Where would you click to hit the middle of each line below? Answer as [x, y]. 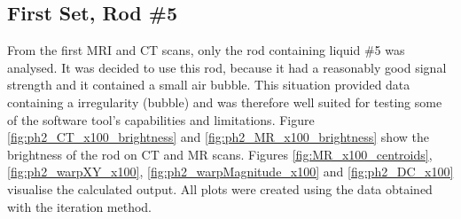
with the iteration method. [80, 206]
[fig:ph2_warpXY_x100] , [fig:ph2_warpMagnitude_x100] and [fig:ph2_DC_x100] [230, 172]
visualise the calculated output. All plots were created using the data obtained [220, 188]
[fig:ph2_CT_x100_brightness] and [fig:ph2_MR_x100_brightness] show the [218, 137]
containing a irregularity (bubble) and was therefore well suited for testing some [225, 102]
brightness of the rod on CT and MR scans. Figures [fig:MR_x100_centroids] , [220, 154]
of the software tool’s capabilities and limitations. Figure [161, 119]
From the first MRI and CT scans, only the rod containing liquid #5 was [206, 50]
